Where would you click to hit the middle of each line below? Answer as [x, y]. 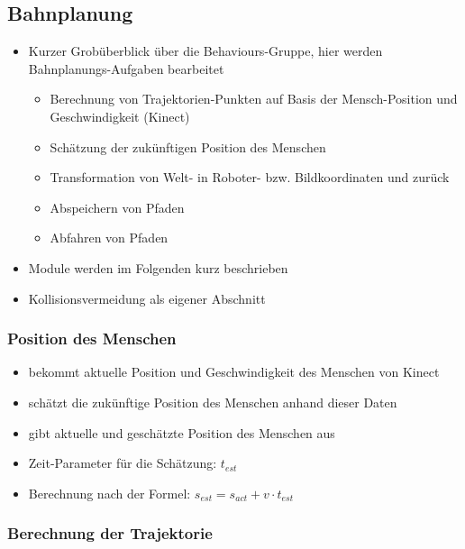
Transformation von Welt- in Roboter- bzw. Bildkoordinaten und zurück [250, 177]
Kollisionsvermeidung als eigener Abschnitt [147, 298]
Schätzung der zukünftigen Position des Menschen [188, 146]
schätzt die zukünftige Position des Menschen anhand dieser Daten [213, 402]
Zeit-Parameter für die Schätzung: [123, 463]
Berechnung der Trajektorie [110, 533]
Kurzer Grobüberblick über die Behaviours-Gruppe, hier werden [205, 51]
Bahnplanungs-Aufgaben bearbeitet [126, 68]
